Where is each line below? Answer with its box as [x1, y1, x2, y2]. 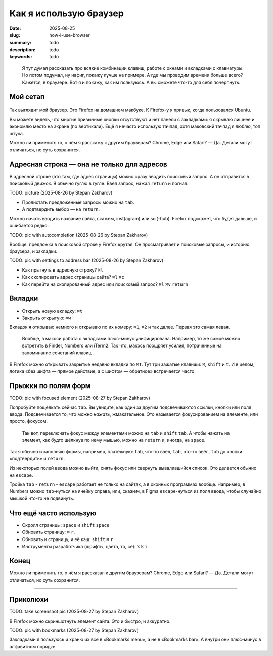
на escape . [9, 472, 33, 478]
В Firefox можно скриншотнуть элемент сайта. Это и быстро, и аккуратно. [9, 618, 171, 624]
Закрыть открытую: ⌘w [22, 315, 71, 321]
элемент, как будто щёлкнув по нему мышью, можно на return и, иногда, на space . [22, 437, 206, 443]
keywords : [9, 54, 32, 60]
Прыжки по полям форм [9, 381, 91, 390]
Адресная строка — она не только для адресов [9, 160, 167, 169]
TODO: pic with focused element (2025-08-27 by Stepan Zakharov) [9, 395, 150, 401]
